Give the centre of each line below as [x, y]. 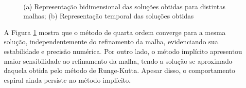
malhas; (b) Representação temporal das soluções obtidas [109, 16]
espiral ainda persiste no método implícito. [67, 79]
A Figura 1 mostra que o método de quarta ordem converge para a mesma [115, 32]
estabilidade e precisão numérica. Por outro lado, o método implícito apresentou [123, 51]
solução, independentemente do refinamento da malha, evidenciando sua [111, 42]
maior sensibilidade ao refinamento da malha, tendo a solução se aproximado [118, 61]
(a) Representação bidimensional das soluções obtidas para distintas [124, 6]
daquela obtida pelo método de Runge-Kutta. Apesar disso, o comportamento [120, 70]
